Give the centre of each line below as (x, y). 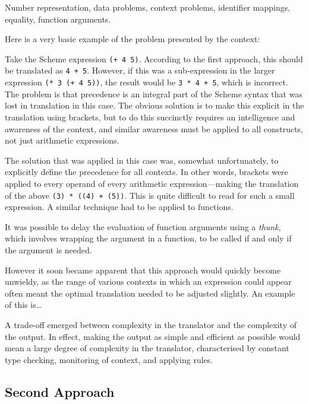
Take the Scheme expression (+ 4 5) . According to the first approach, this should (154, 58)
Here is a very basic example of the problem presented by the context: (133, 39)
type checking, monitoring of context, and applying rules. (109, 359)
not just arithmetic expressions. (62, 140)
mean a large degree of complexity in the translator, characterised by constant (147, 348)
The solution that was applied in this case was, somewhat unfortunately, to (142, 160)
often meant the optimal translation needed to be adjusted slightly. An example (150, 293)
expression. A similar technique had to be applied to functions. (119, 207)
